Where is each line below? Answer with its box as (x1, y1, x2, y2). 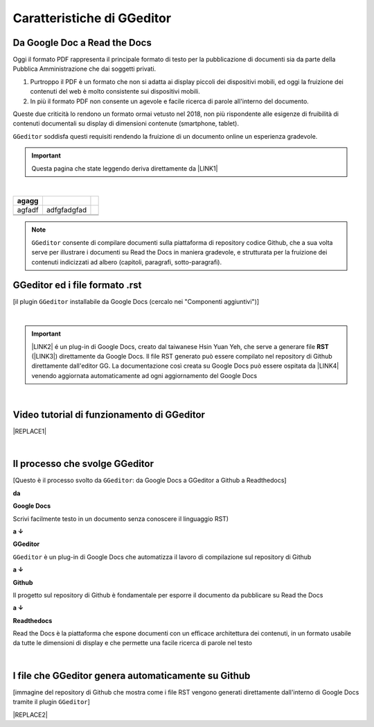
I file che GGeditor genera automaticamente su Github (12, 669, 251, 681)
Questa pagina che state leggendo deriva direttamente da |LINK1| (31, 164, 218, 173)
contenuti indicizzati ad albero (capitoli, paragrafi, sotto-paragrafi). (31, 257, 222, 266)
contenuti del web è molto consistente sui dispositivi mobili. (30, 87, 200, 96)
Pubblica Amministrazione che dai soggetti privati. (12, 65, 157, 73)
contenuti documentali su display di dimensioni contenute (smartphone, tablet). (12, 119, 239, 128)
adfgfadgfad (46, 205, 87, 215)
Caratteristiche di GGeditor (12, 10, 172, 26)
